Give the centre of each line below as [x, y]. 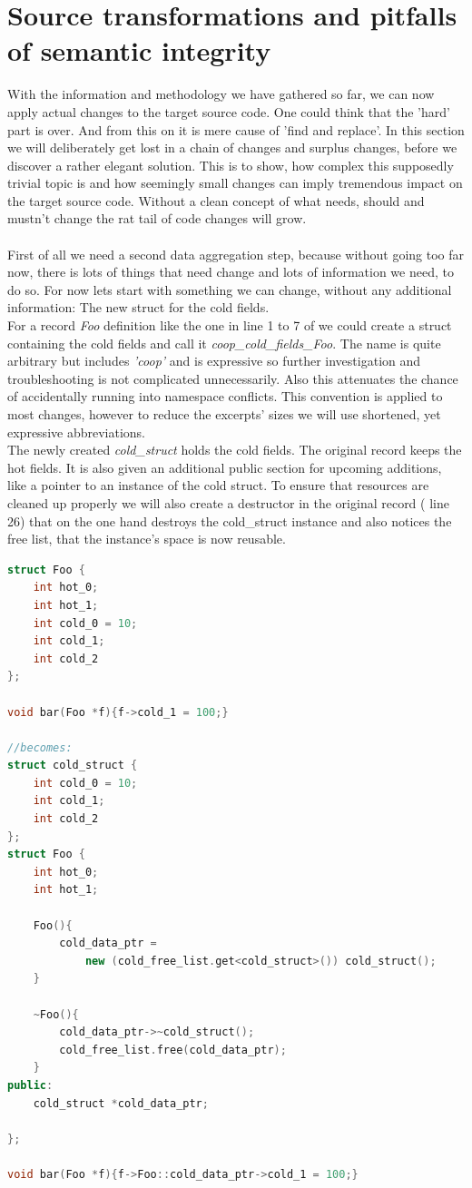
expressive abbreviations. [76, 432]
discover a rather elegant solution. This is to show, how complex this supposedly [231, 165]
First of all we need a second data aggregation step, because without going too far [236, 254]
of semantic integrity [139, 50]
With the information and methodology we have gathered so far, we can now [221, 94]
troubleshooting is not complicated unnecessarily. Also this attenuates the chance [233, 378]
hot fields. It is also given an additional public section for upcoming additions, [225, 467]
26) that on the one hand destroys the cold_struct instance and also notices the [230, 520]
